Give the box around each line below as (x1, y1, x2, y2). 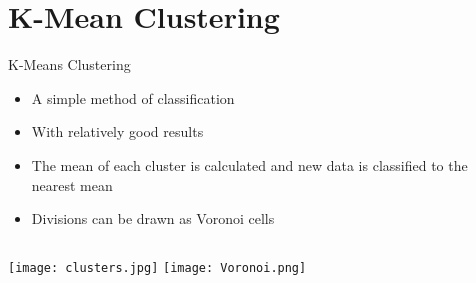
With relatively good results (31, 121, 204, 142)
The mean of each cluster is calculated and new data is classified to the (31, 154, 468, 175)
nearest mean (31, 174, 113, 195)
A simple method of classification (31, 87, 235, 108)
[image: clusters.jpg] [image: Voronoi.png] (8, 260, 307, 275)
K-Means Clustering (8, 54, 131, 75)
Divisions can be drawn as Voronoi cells (31, 208, 275, 229)
